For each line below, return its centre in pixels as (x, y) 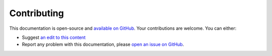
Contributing (37, 13)
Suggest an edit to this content (54, 37)
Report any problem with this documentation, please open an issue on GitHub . (103, 44)
